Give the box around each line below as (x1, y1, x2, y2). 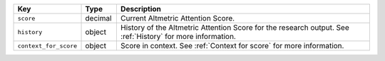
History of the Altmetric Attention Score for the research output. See (120, 23, 349, 32)
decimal (85, 13, 112, 23)
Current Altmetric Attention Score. (120, 13, 235, 23)
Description (120, 4, 162, 13)
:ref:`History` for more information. (120, 32, 237, 41)
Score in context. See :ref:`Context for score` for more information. (120, 41, 344, 50)
